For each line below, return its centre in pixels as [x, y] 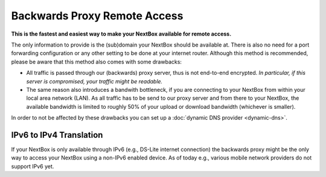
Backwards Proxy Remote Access [97, 16]
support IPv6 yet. [33, 166]
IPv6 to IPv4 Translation [57, 135]
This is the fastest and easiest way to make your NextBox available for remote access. [121, 34]
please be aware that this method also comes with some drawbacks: [97, 62]
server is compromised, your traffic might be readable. [94, 81]
